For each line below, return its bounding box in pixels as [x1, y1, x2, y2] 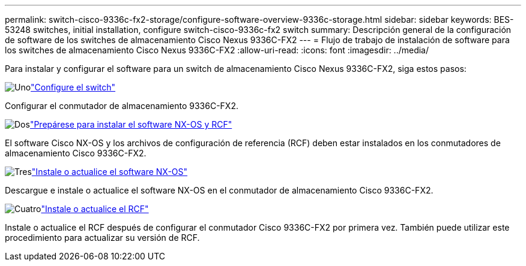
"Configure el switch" [31, 82, 116, 92]
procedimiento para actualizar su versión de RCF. [5, 232, 200, 243]
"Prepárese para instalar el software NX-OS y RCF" [29, 119, 232, 129]
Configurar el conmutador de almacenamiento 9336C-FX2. [5, 101, 238, 111]
